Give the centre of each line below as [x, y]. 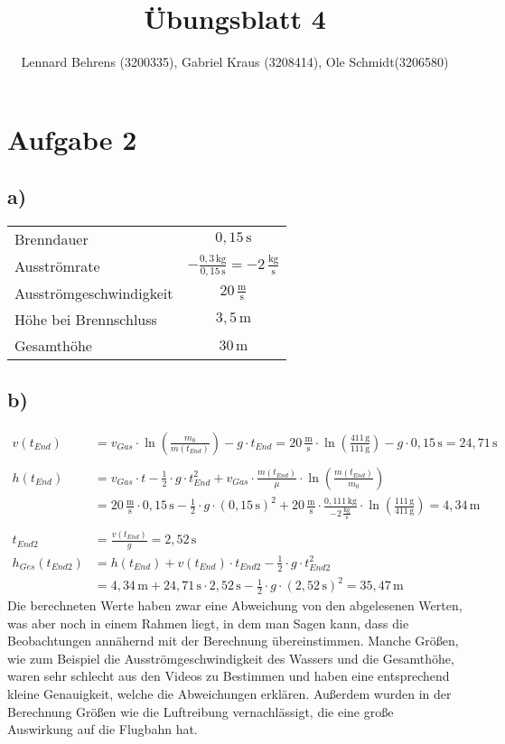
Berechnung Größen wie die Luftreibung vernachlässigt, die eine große [201, 711]
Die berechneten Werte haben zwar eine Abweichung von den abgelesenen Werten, [235, 605]
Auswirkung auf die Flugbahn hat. [103, 729]
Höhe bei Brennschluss [86, 319]
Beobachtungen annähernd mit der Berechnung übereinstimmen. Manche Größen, [233, 641]
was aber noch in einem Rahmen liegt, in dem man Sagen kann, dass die [208, 623]
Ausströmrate [57, 265]
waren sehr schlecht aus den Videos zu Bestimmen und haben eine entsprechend [229, 676]
